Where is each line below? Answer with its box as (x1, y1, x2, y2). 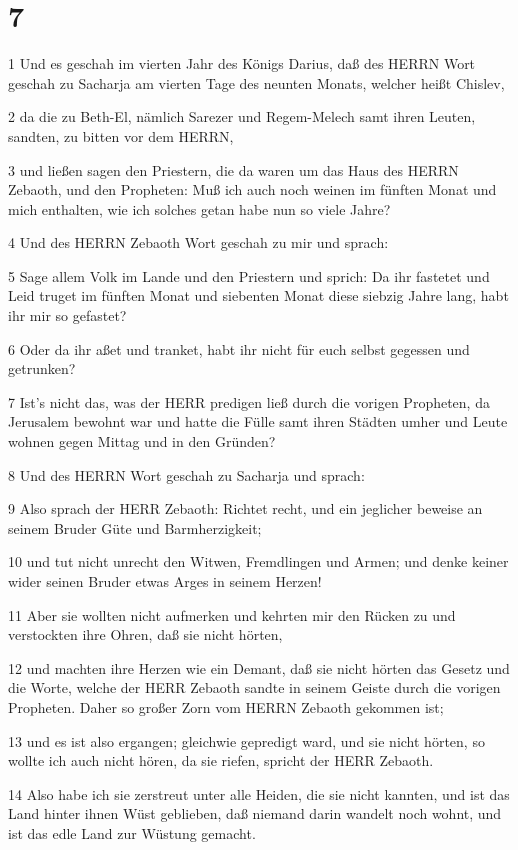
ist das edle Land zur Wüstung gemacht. (8, 822, 256, 843)
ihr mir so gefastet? (8, 305, 127, 326)
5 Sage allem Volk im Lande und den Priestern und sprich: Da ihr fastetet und (8, 265, 490, 286)
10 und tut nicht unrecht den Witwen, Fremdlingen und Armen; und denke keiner (8, 551, 509, 572)
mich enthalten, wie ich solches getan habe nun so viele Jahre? (8, 198, 391, 219)
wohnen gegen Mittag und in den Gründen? (8, 431, 276, 452)
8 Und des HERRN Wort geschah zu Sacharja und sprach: (8, 464, 365, 485)
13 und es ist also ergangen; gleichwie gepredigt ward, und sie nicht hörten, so (8, 730, 485, 751)
